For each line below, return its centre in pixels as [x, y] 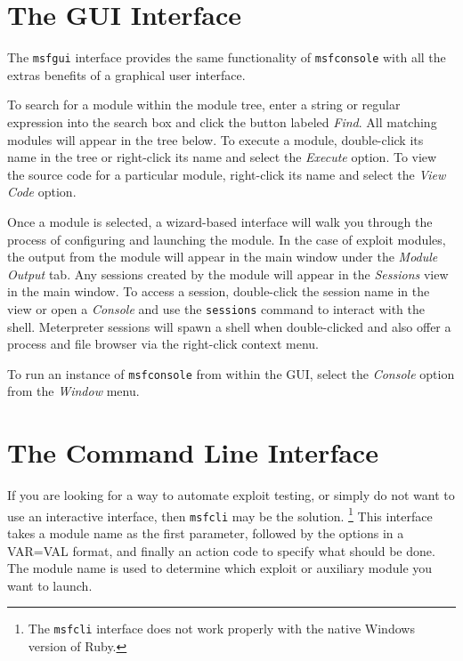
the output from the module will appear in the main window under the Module [223, 257]
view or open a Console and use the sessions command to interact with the [216, 308]
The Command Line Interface [193, 452]
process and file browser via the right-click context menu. [163, 344]
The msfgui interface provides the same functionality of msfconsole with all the [227, 57]
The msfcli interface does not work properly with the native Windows [221, 629]
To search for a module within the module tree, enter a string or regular [204, 105]
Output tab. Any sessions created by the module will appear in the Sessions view [228, 274]
